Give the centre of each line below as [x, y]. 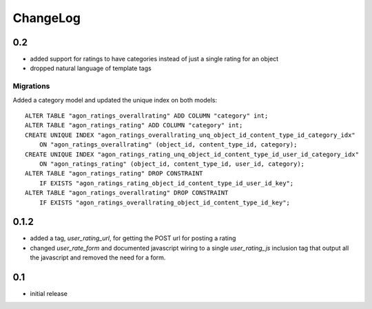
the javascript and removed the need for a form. [98, 257]
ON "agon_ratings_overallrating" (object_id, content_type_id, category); [168, 145]
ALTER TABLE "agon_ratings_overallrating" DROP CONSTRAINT [127, 193]
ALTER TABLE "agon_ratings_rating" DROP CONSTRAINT [114, 173]
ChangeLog [46, 18]
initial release [49, 294]
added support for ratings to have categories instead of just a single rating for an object [154, 59]
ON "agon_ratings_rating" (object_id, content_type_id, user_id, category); [172, 164]
